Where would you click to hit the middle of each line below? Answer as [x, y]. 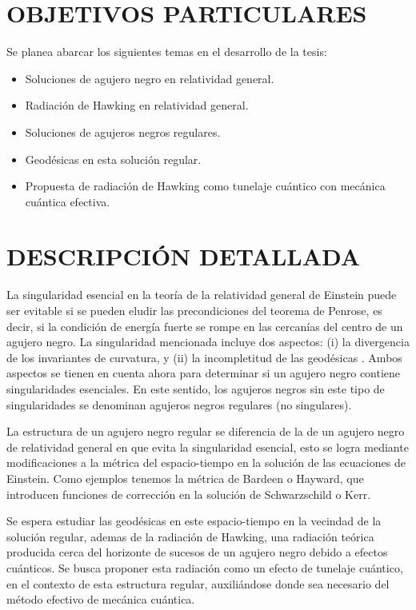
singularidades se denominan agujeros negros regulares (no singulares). [179, 404]
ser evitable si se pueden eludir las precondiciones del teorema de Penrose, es [194, 310]
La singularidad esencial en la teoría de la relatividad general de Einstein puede [202, 295]
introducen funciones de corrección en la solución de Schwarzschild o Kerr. [189, 494]
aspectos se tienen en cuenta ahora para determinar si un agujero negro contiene [204, 373]
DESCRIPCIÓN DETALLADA [184, 256]
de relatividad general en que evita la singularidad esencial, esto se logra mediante [208, 447]
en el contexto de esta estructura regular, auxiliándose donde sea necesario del [198, 583]
